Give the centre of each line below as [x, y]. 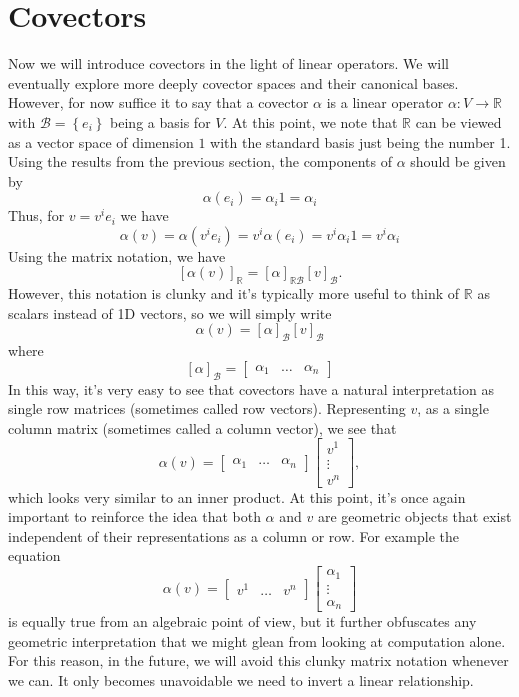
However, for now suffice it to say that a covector [158, 102]
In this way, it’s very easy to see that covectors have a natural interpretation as [251, 388]
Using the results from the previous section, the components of [200, 161]
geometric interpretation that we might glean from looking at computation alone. [257, 640]
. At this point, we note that [310, 121]
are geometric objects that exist [414, 516]
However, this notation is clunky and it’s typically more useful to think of [234, 293]
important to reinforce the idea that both [134, 516]
